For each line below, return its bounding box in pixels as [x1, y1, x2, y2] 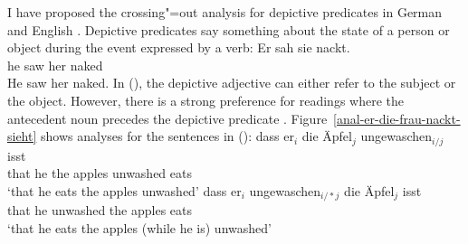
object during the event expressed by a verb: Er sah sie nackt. [7, 38, 350, 57]
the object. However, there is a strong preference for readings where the [7, 90, 405, 109]
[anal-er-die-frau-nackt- [333, 108, 461, 127]
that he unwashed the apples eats [7, 201, 192, 220]
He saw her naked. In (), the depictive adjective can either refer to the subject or [7, 73, 456, 92]
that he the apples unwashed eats [7, 164, 192, 183]
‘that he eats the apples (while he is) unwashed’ [7, 218, 272, 237]
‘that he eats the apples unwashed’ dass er [7, 181, 242, 200]
